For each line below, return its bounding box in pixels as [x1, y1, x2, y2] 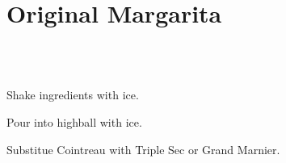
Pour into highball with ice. [6, 113, 142, 130]
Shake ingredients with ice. [6, 86, 139, 103]
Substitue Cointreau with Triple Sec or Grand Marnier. [6, 140, 280, 157]
